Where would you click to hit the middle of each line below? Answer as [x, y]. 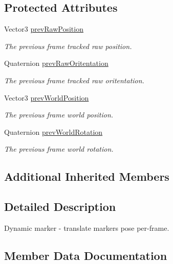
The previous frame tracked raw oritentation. [74, 80]
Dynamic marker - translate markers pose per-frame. [87, 227]
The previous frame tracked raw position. [68, 46]
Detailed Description [60, 207]
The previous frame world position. [59, 115]
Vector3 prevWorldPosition [47, 97]
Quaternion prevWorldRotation [53, 131]
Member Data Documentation [86, 255]
